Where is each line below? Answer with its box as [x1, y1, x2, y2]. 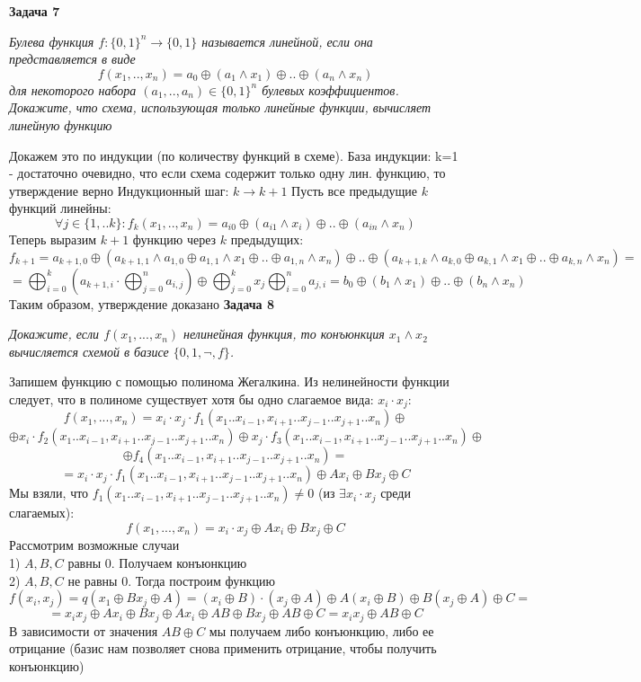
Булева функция [9, 31, 94, 50]
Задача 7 [9, 2, 60, 20]
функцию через [132, 229, 217, 248]
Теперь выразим [9, 229, 97, 248]
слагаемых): [9, 503, 75, 522]
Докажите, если [9, 324, 100, 343]
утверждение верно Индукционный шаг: [9, 181, 229, 199]
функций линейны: [9, 199, 111, 217]
